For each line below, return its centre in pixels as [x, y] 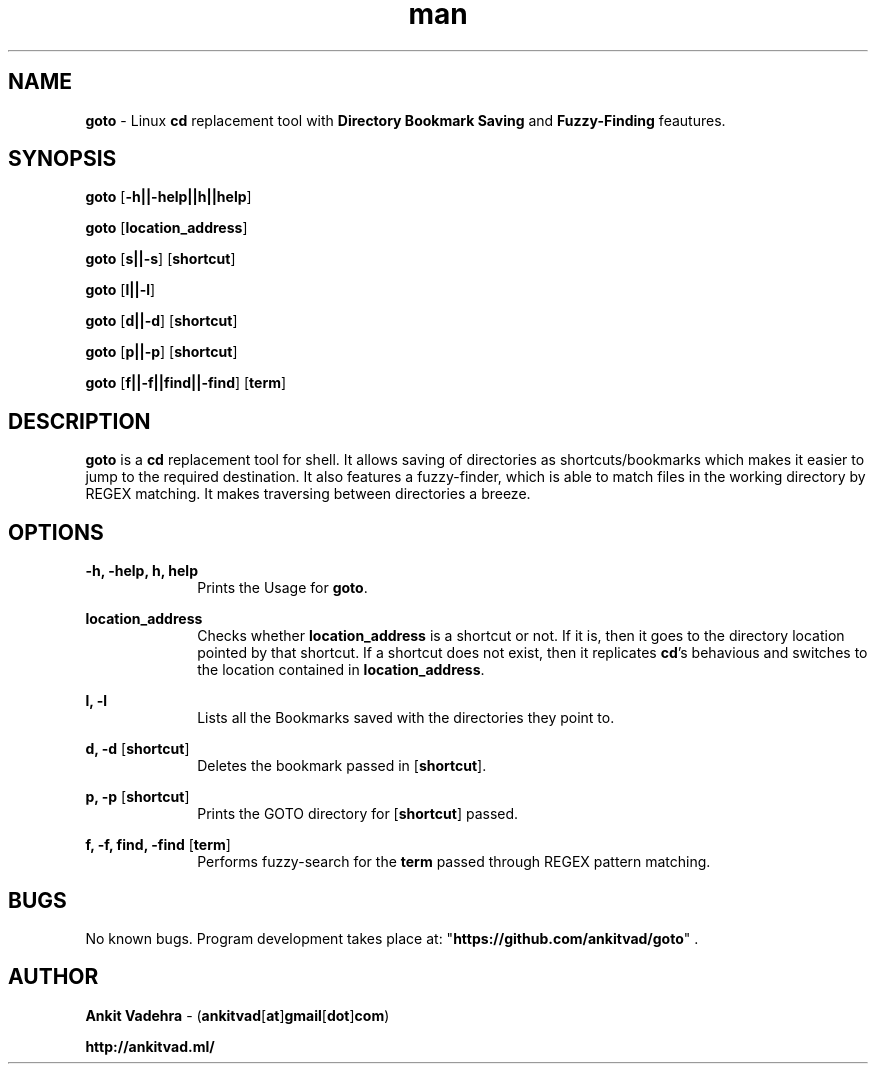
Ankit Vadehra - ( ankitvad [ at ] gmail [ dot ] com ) [237, 1015]
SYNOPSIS [62, 159]
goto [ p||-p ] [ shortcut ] [161, 352]
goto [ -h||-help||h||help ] [168, 197]
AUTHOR [53, 977]
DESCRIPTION [79, 421]
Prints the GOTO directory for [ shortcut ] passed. [358, 814]
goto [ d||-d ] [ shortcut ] [161, 321]
